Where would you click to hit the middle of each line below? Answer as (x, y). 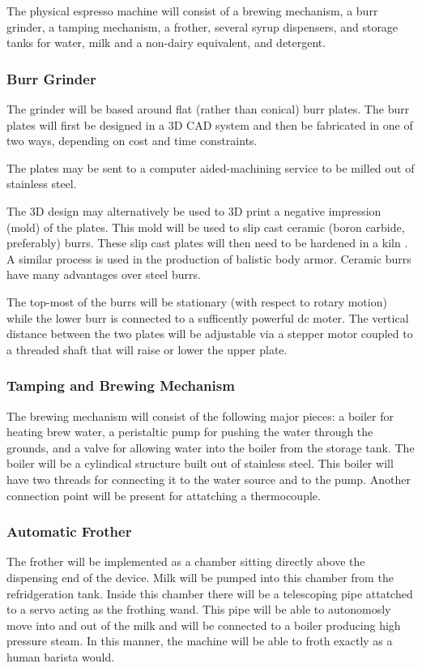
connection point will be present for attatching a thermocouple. (164, 495)
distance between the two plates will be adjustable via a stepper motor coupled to (210, 334)
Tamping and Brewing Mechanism (121, 385)
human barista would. (61, 656)
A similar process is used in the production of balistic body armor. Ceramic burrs (209, 258)
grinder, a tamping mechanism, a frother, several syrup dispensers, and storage (202, 26)
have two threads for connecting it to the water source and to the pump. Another (209, 479)
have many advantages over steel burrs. (104, 274)
